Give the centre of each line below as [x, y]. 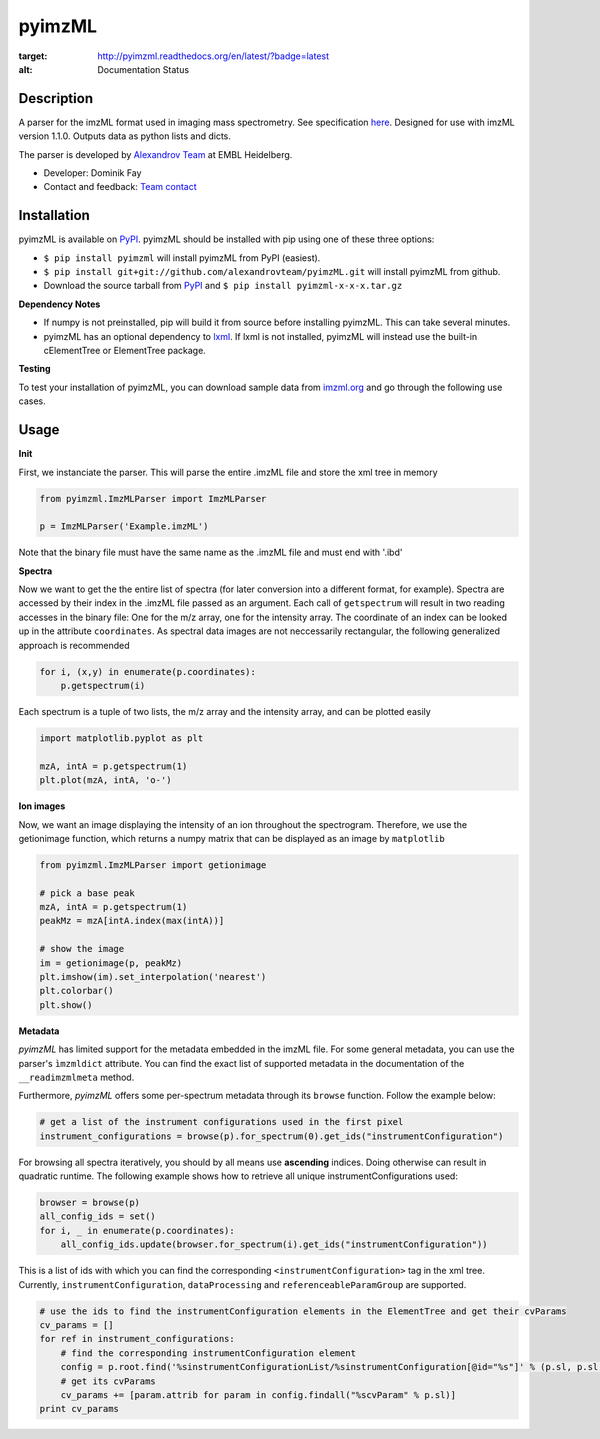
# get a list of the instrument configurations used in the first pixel [221, 1122]
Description [56, 98]
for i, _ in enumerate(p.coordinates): [137, 1230]
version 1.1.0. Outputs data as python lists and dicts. [125, 136]
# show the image [82, 949]
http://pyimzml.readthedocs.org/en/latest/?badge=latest [213, 56]
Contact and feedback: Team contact [120, 187]
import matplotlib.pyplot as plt [121, 738]
